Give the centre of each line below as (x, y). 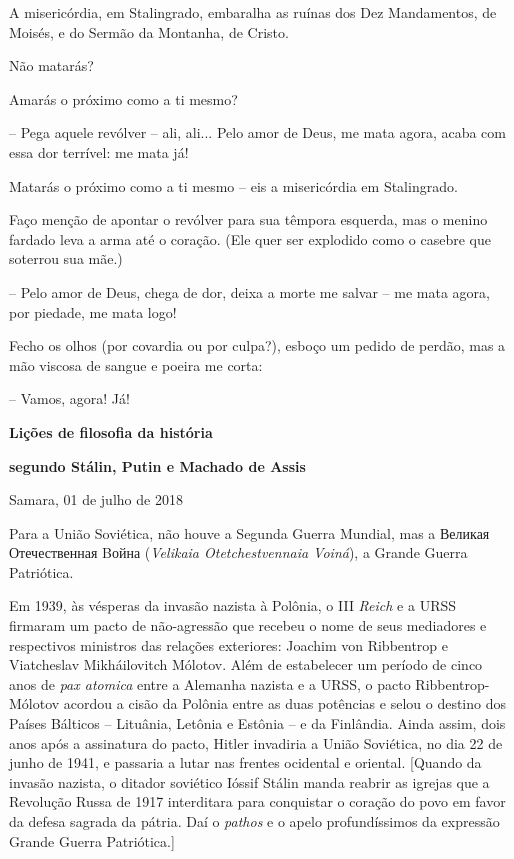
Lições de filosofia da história (111, 431)
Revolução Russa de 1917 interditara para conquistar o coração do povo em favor (257, 801)
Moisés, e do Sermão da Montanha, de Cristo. (149, 31)
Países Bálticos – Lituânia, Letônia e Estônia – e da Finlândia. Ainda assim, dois (257, 723)
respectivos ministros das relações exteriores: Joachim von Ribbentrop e (229, 644)
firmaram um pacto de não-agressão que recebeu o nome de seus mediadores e (248, 625)
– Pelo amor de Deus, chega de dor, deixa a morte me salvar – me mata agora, (249, 291)
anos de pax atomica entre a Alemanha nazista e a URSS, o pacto (210, 683)
